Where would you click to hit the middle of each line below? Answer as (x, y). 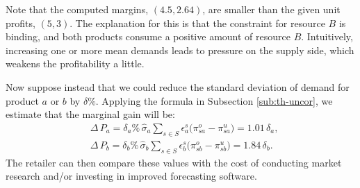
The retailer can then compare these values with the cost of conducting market (174, 162)
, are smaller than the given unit (271, 9)
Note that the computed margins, (77, 9)
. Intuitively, (327, 36)
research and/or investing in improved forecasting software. (131, 176)
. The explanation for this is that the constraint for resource (197, 23)
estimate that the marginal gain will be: (90, 114)
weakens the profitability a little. (75, 63)
